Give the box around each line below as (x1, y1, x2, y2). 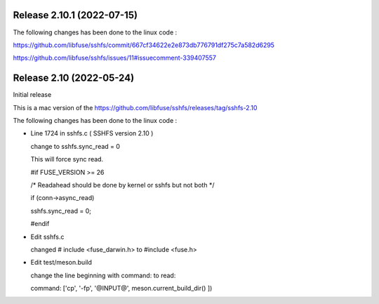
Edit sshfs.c (30, 232, 65, 241)
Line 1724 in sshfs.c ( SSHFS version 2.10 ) (30, 129, 154, 138)
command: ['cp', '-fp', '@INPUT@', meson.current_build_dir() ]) (30, 284, 213, 293)
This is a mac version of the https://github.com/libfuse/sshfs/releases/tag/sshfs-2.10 (13, 103, 258, 112)
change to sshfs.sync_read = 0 (30, 142, 121, 150)
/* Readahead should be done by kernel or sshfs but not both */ (30, 180, 215, 189)
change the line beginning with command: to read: (30, 271, 176, 279)
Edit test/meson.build (30, 258, 93, 267)
